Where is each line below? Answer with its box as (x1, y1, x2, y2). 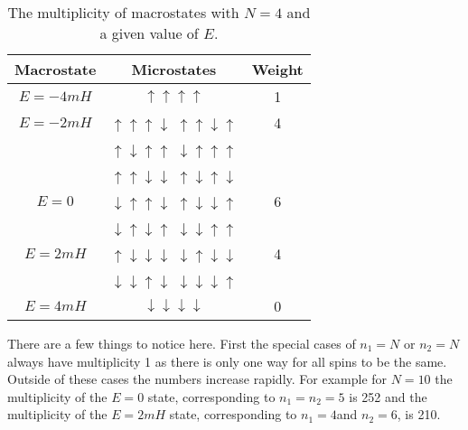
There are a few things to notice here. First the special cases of (7, 334, 356, 352)
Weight (251, 59, 304, 79)
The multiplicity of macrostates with (7, 2, 239, 23)
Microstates (131, 59, 217, 79)
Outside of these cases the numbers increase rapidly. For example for (7, 369, 388, 388)
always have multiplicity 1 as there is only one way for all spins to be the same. (7, 351, 447, 370)
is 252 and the (349, 387, 427, 406)
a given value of (99, 23, 199, 43)
